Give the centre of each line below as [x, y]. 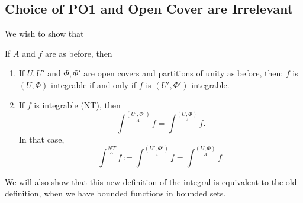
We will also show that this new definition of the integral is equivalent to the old [151, 181]
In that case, [41, 139]
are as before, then [78, 53]
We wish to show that [44, 33]
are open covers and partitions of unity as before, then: [183, 73]
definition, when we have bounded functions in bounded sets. [115, 193]
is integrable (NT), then [77, 104]
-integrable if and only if [92, 84]
